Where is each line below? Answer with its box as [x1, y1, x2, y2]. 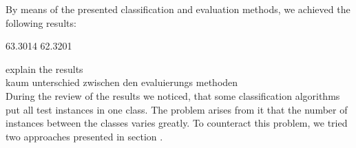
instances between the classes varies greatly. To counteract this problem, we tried [6, 116, 348, 130]
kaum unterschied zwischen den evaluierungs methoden [6, 75, 238, 89]
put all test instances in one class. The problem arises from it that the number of [6, 102, 348, 116]
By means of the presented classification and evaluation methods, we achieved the [6, 2, 350, 16]
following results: [6, 15, 76, 30]
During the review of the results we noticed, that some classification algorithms [6, 88, 340, 103]
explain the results [6, 61, 83, 76]
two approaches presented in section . [6, 129, 163, 143]
